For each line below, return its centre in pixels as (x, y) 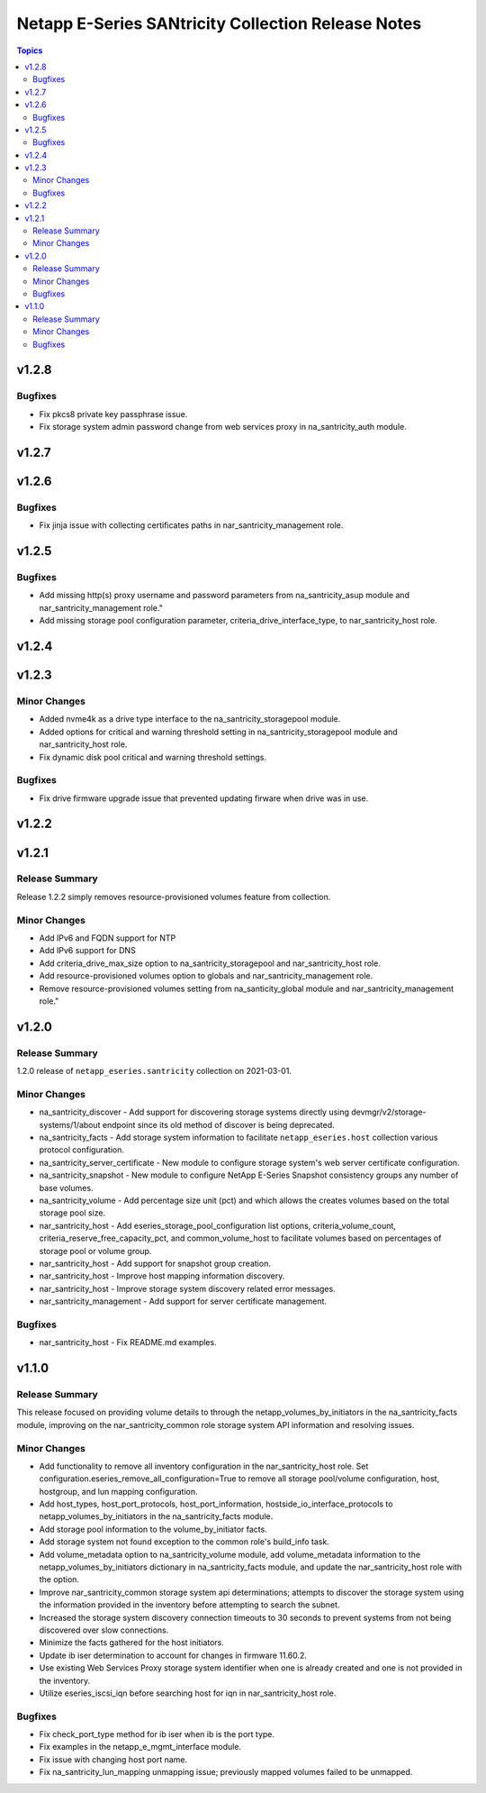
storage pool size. (72, 1213)
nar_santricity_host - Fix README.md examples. (128, 1342)
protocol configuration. (82, 1150)
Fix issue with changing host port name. (113, 1759)
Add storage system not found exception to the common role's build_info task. (184, 1542)
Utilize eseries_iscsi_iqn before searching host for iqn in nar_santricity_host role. (188, 1693)
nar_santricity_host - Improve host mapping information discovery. (162, 1276)
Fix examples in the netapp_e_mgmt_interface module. (140, 1747)
